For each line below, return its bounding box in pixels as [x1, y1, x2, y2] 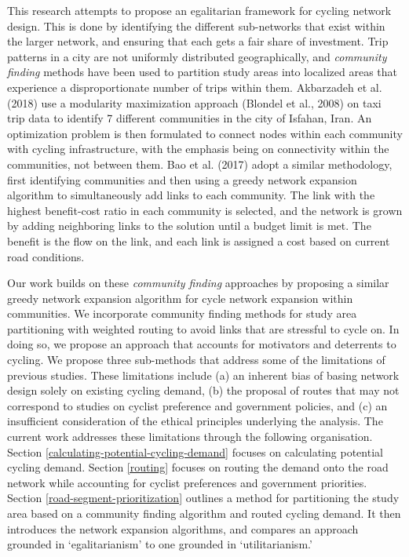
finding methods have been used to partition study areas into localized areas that [7, 64, 397, 80]
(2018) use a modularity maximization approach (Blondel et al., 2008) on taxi [7, 94, 382, 111]
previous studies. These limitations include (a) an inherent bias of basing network [7, 366, 400, 383]
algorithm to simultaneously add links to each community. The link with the [7, 187, 375, 203]
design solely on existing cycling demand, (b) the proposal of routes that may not [7, 382, 400, 399]
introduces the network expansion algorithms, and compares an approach [7, 520, 359, 537]
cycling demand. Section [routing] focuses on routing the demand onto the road [7, 459, 389, 475]
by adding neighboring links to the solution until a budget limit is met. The [7, 217, 371, 234]
